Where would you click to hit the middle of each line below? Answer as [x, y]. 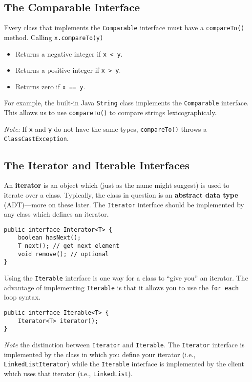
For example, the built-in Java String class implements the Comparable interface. [126, 103]
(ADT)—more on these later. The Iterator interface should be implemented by [124, 204]
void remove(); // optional [63, 254]
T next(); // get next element [69, 246]
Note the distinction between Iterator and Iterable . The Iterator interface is [124, 344]
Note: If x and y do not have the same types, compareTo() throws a [105, 129]
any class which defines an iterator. [56, 214]
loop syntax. [22, 297]
